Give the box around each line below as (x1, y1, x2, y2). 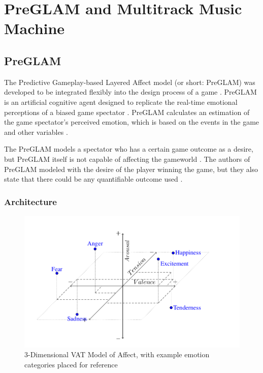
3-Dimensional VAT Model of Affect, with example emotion (24, 349, 210, 360)
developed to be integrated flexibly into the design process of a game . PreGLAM (4, 87, 257, 97)
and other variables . (4, 126, 68, 137)
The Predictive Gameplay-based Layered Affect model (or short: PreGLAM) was (4, 76, 255, 87)
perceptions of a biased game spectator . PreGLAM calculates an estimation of (4, 106, 250, 117)
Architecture (4, 195, 57, 208)
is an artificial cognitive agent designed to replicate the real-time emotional (4, 96, 238, 107)
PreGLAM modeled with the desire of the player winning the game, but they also (4, 163, 258, 174)
